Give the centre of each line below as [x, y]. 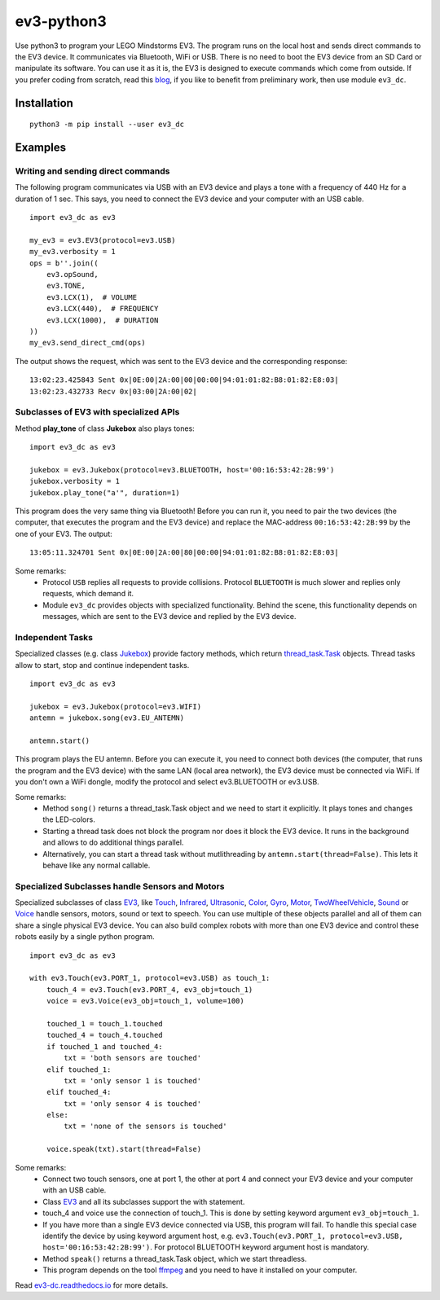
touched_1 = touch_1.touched [104, 1023]
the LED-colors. [69, 819]
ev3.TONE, [66, 286]
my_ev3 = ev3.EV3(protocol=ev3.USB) [103, 240]
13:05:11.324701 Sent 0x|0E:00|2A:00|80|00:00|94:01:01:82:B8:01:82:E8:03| [184, 553]
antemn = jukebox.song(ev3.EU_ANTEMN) [107, 718]
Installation [44, 103]
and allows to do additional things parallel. [113, 842]
